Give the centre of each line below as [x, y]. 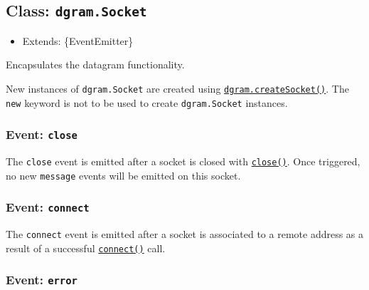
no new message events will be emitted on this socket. [123, 175]
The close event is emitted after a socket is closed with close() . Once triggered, [183, 161]
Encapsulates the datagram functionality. [95, 64]
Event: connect [48, 207]
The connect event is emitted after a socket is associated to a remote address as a [185, 234]
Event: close [42, 134]
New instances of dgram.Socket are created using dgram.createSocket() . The [177, 88]
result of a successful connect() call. [86, 248]
